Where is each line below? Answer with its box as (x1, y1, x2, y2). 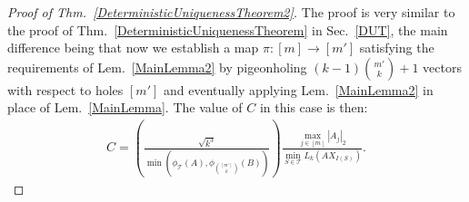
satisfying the (359, 38, 434, 57)
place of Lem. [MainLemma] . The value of (7, 98, 243, 117)
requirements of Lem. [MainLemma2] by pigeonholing (7, 57, 307, 76)
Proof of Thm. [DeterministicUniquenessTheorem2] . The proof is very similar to (7, 3, 455, 21)
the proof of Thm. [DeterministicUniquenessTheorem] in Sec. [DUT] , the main (7, 20, 448, 39)
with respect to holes (7, 80, 124, 99)
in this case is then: (259, 98, 368, 117)
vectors (423, 57, 462, 76)
